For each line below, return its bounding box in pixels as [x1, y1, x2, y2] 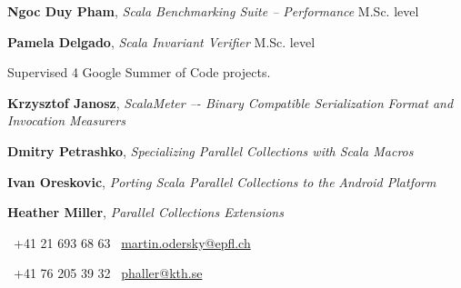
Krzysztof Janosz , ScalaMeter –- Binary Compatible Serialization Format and [7, 93, 454, 112]
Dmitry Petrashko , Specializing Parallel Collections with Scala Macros [7, 141, 414, 160]
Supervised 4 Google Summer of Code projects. [7, 63, 271, 82]
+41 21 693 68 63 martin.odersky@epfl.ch [13, 233, 251, 252]
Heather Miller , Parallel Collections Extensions [7, 203, 284, 222]
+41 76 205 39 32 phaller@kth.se [13, 263, 203, 283]
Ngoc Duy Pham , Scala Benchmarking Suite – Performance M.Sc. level [7, 2, 419, 20]
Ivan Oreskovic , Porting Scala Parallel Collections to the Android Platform [7, 172, 436, 191]
